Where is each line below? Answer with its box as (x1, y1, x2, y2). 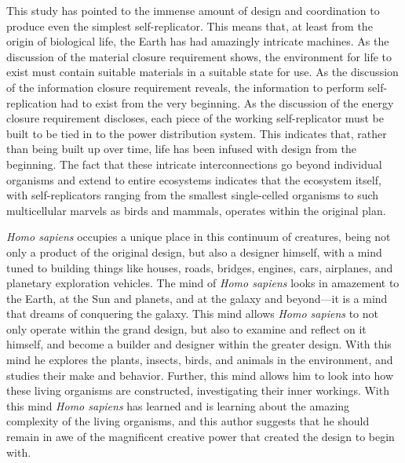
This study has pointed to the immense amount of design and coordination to (6, 2, 380, 18)
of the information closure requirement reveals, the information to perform (6, 78, 364, 95)
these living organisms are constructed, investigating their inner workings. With (6, 382, 389, 399)
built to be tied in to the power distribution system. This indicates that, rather (6, 125, 387, 141)
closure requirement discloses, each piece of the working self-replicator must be (6, 110, 384, 126)
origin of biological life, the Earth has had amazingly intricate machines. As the (6, 33, 389, 49)
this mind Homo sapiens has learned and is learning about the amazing (6, 397, 350, 414)
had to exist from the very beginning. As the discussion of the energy (60, 94, 394, 111)
